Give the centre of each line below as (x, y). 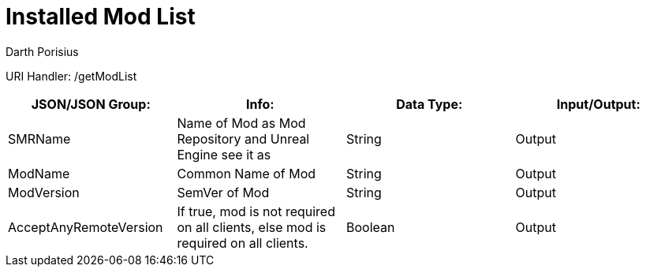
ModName (39, 173)
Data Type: (429, 104)
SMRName (39, 138)
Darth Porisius (42, 51)
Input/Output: (598, 104)
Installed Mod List (101, 17)
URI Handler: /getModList (71, 76)
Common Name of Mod (246, 173)
